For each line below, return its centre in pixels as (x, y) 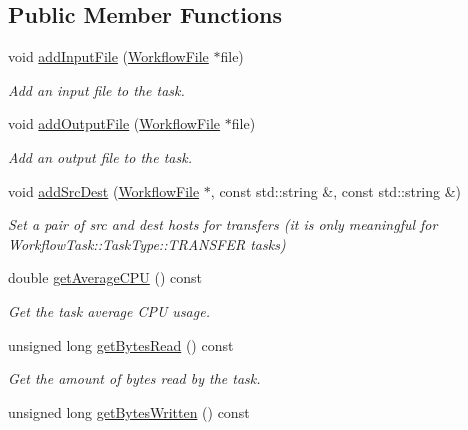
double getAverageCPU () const (105, 277)
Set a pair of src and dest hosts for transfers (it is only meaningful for (223, 224)
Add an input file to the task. (96, 89)
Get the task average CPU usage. (109, 310)
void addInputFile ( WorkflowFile (108, 56)
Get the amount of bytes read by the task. (134, 378)
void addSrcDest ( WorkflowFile (104, 190)
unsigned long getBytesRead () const (121, 344)
